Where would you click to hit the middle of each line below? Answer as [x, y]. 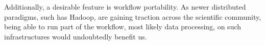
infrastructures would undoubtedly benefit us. [76, 36]
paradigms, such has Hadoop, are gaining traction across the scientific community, [133, 16]
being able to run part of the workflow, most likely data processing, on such [123, 27]
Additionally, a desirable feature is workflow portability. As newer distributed [125, 7]
